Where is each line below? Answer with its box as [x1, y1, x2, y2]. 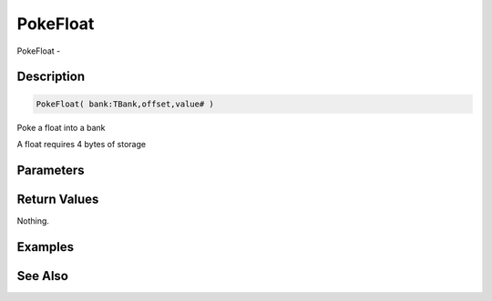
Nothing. [16, 215, 50, 226]
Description [16, 69, 86, 85]
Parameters [16, 162, 85, 177]
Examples [16, 239, 75, 255]
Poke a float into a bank [16, 122, 106, 133]
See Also [16, 268, 68, 284]
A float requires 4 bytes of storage [16, 138, 146, 149]
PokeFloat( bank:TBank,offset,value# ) [36, 98, 214, 109]
